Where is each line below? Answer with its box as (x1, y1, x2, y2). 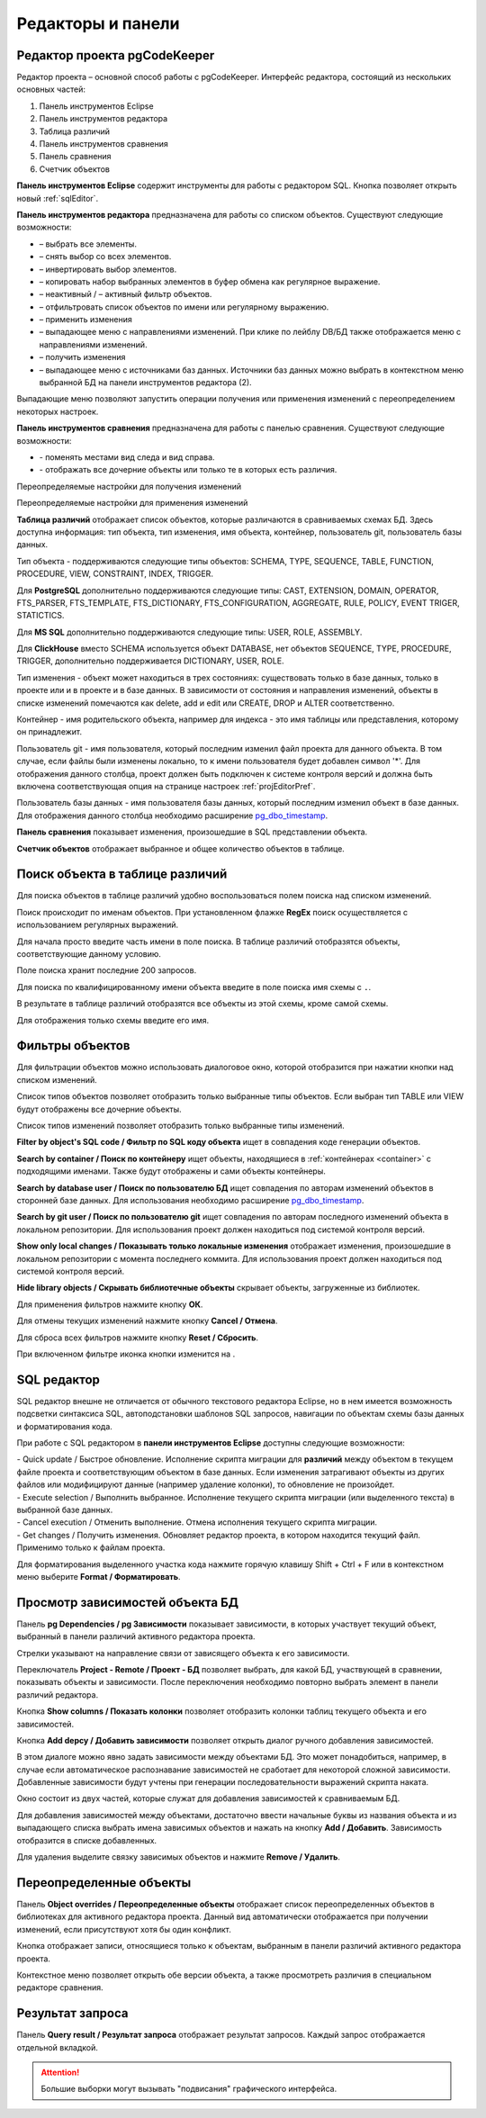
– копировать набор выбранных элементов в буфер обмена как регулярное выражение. (39, 275, 381, 287)
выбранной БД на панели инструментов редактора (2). (39, 377, 252, 388)
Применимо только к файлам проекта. (16, 1542, 166, 1553)
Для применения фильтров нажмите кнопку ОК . (16, 1299, 203, 1310)
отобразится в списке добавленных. (16, 1834, 157, 1845)
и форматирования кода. (16, 1420, 112, 1431)
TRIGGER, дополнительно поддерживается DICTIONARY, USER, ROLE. (16, 655, 284, 666)
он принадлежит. (16, 726, 83, 737)
